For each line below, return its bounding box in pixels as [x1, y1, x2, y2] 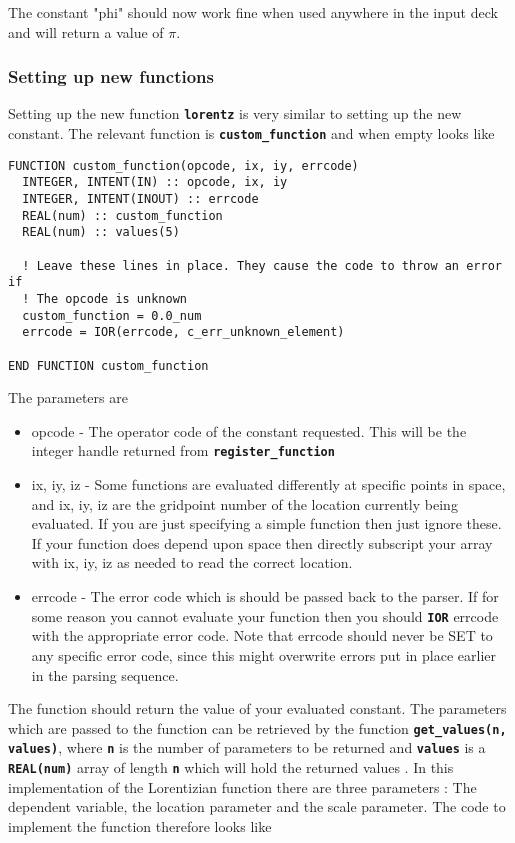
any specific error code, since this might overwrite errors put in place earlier [31, 644, 497, 665]
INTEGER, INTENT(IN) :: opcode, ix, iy [22, 175, 288, 190]
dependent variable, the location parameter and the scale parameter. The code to [8, 796, 506, 817]
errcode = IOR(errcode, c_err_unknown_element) [22, 325, 345, 340]
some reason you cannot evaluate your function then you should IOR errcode [31, 605, 499, 626]
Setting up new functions [8, 64, 214, 89]
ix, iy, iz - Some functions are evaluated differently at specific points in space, [31, 474, 506, 495]
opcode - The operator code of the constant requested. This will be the [31, 420, 467, 441]
